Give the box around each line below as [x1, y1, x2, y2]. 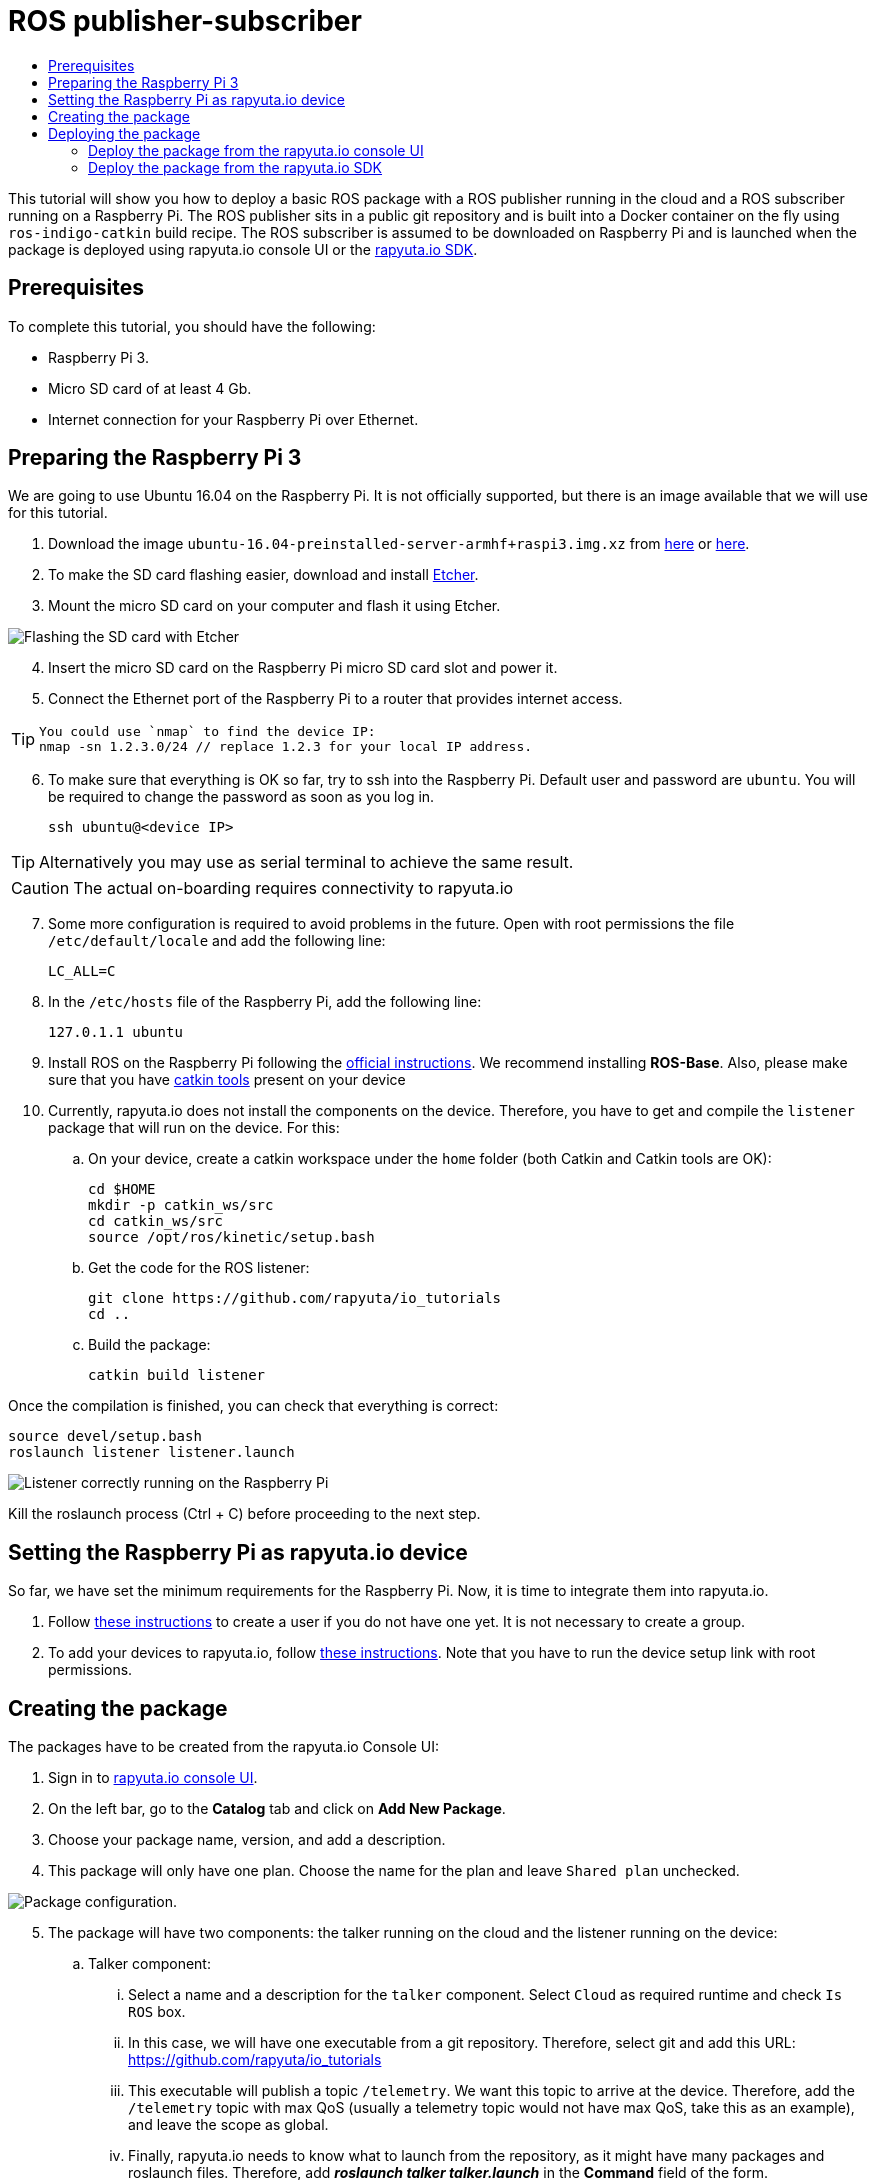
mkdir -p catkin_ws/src [88, 1197, 274, 1214]
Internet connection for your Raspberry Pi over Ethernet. [48, 410, 419, 428]
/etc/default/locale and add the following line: [48, 932, 386, 950]
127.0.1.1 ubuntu [48, 1024, 183, 1041]
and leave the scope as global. [128, 2116, 329, 2134]
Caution [11, 878, 70, 899]
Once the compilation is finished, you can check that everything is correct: [8, 1397, 499, 1415]
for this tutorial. [8, 504, 108, 522]
